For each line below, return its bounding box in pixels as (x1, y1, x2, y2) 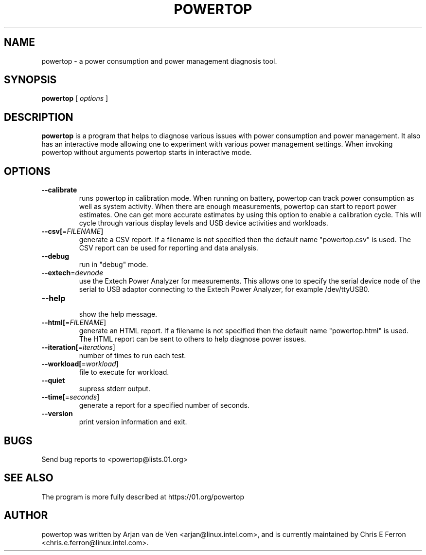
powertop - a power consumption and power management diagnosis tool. (41, 57, 277, 65)
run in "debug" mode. (79, 260, 148, 269)
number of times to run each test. (79, 351, 186, 360)
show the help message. (79, 310, 158, 319)
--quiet (41, 376, 65, 385)
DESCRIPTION (4, 111, 73, 123)
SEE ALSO (4, 472, 53, 484)
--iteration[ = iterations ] (41, 343, 115, 352)
